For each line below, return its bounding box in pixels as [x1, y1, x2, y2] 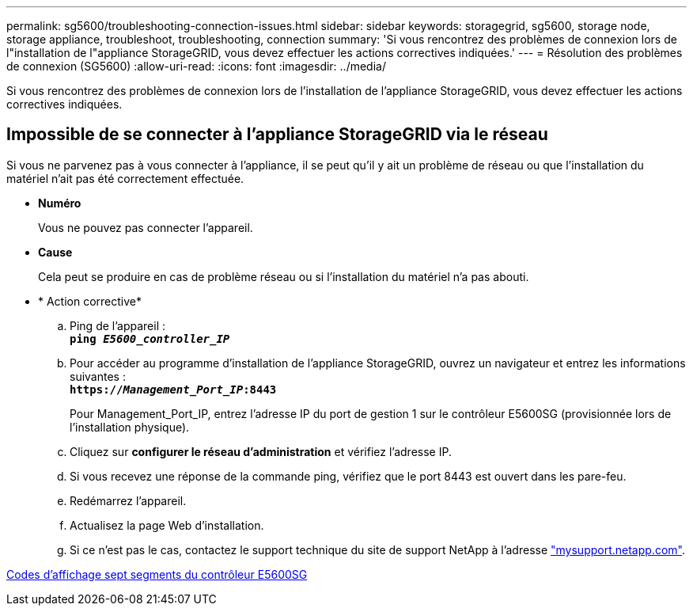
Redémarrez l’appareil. [70, 493, 187, 507]
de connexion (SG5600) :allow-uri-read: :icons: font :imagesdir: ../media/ [6, 59, 386, 73]
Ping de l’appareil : [70, 318, 166, 333]
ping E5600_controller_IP [70, 332, 230, 345]
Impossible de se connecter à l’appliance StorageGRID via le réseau [6, 124, 548, 145]
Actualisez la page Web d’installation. [70, 518, 264, 532]
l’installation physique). [70, 420, 190, 434]
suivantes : [70, 369, 126, 383]
